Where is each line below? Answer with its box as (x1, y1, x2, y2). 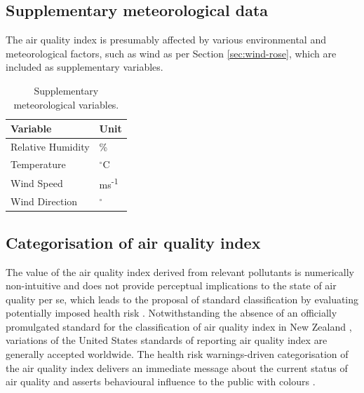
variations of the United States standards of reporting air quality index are (6, 333, 328, 347)
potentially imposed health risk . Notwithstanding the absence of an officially (6, 305, 337, 320)
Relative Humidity (11, 139, 90, 154)
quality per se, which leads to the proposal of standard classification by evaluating (6, 291, 359, 306)
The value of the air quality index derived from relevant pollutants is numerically (6, 264, 354, 279)
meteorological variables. (13, 97, 119, 111)
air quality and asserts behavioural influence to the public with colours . (6, 374, 316, 389)
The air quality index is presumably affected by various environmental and (6, 32, 326, 47)
